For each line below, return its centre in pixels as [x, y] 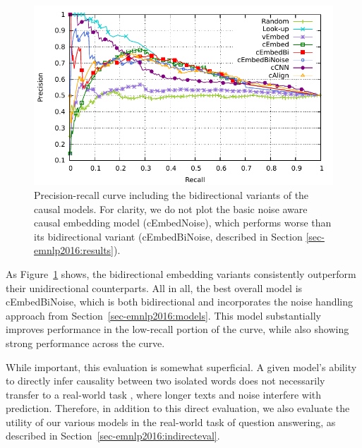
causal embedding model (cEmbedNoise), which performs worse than [183, 223]
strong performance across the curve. [85, 343]
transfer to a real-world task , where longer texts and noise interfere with [164, 394]
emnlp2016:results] [74, 250]
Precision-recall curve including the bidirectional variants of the [171, 194]
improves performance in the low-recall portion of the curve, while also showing [177, 329]
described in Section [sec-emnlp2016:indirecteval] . [113, 436]
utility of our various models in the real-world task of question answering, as [171, 422]
